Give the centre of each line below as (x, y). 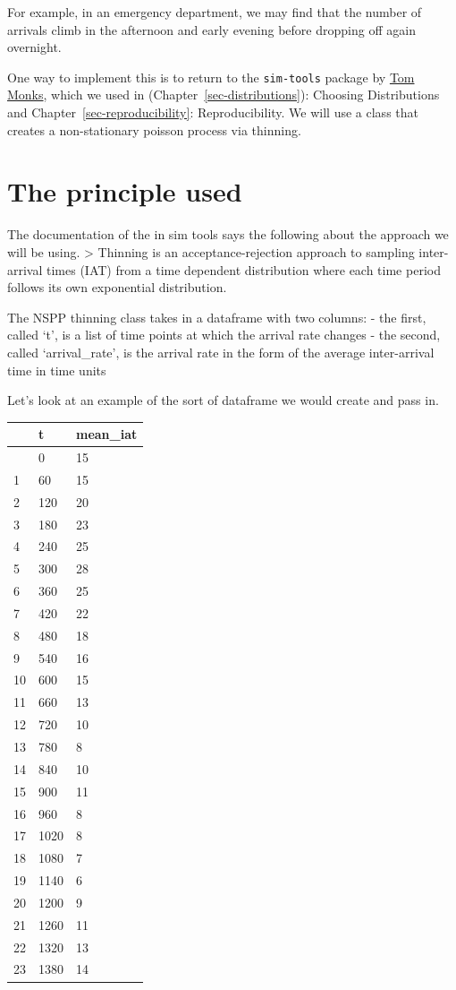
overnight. (34, 47)
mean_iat (107, 434)
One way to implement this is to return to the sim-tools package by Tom (211, 77)
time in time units (57, 370)
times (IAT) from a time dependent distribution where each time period (244, 269)
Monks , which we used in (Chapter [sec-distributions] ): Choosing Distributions (224, 95)
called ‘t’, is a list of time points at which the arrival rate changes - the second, (224, 335)
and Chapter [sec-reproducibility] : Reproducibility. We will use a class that (213, 112)
